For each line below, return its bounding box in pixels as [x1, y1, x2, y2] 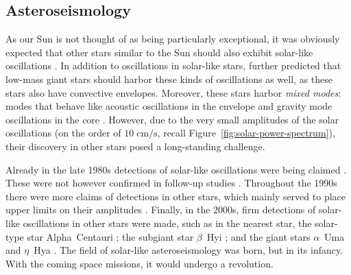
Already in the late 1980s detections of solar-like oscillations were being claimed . [5, 162, 347, 176]
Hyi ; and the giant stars [206, 229, 311, 243]
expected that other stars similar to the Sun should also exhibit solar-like [5, 45, 313, 59]
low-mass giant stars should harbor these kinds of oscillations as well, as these [5, 71, 332, 86]
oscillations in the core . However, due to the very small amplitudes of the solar [5, 112, 339, 126]
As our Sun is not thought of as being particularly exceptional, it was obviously [5, 32, 340, 46]
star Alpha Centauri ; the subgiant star [27, 229, 194, 243]
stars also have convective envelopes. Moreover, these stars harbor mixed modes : [5, 85, 341, 99]
